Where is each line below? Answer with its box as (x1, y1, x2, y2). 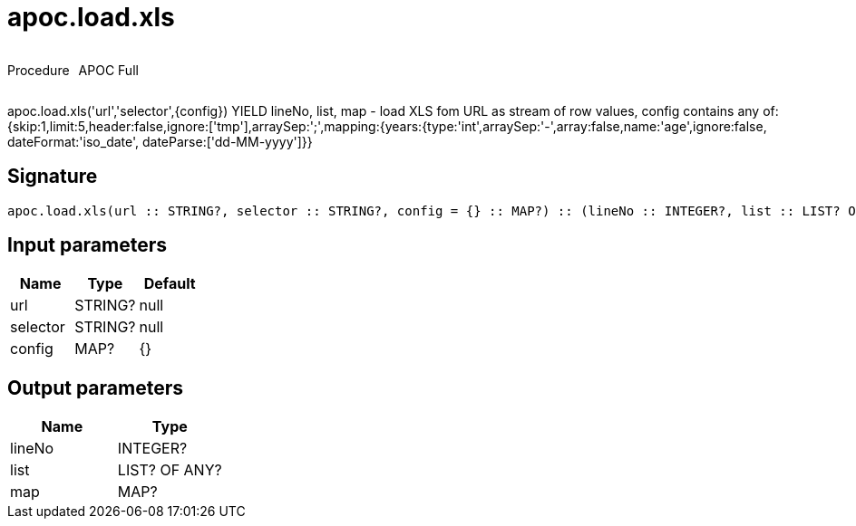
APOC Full (78, 62, 139, 78)
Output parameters (7, 376, 183, 399)
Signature (7, 165, 98, 188)
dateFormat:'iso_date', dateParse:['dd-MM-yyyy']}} (7, 133, 313, 149)
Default (143, 274, 196, 293)
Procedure (7, 62, 70, 78)
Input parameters (7, 234, 168, 257)
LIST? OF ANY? (117, 461, 222, 480)
